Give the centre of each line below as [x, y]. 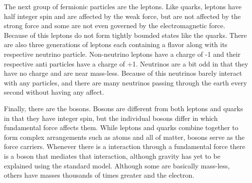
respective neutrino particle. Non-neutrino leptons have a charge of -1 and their [122, 54]
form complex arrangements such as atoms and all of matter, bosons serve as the [124, 137]
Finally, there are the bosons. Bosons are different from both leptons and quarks [124, 108]
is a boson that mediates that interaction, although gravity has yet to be [112, 156]
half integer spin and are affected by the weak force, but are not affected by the [122, 16]
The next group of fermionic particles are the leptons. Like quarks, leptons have [123, 6]
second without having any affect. [54, 92]
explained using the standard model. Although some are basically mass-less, [117, 165]
